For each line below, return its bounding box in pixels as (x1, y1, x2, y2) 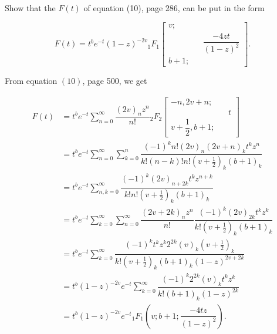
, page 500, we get (82, 75, 147, 87)
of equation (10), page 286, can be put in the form (83, 2, 265, 14)
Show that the (5, 2, 56, 14)
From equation (5, 75, 58, 87)
